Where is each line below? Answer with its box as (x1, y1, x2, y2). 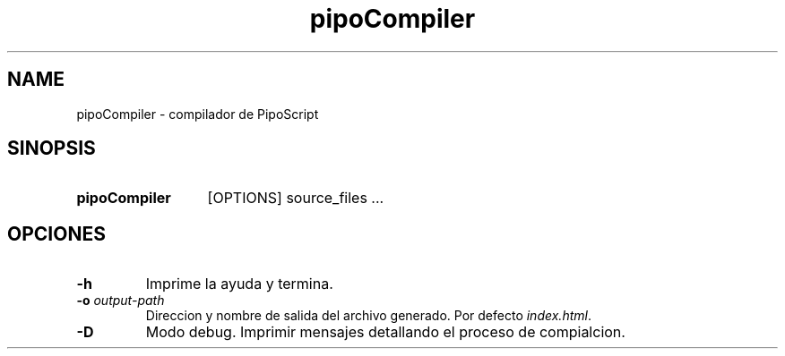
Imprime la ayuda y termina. (145, 275, 333, 293)
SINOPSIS (7, 137, 96, 160)
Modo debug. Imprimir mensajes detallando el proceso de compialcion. (145, 323, 625, 342)
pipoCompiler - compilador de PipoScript (76, 106, 319, 122)
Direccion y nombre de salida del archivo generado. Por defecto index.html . (145, 308, 591, 324)
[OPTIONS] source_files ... (207, 189, 384, 208)
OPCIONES (7, 222, 106, 245)
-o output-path (76, 292, 165, 309)
